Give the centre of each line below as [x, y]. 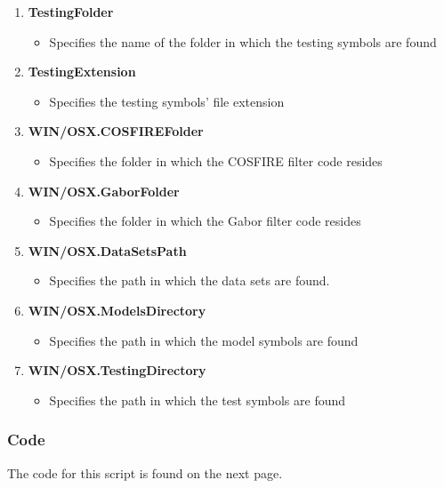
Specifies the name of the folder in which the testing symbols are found [243, 41]
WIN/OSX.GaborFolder [104, 191]
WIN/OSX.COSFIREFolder [116, 131]
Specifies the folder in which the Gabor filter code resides [205, 221]
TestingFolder [71, 12]
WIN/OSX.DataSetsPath [107, 250]
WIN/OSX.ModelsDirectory [117, 310]
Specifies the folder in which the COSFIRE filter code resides [216, 160]
